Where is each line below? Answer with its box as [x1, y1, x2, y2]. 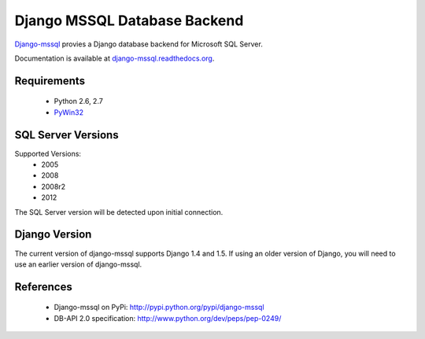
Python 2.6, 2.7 [54, 97, 104, 106]
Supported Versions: [14, 149, 82, 158]
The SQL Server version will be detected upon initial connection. [14, 207, 224, 216]
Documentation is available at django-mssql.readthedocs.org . [14, 53, 215, 63]
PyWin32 [54, 107, 84, 117]
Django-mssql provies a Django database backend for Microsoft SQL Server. [14, 39, 263, 49]
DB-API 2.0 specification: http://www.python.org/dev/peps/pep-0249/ [54, 313, 282, 322]
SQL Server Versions [14, 128, 119, 142]
